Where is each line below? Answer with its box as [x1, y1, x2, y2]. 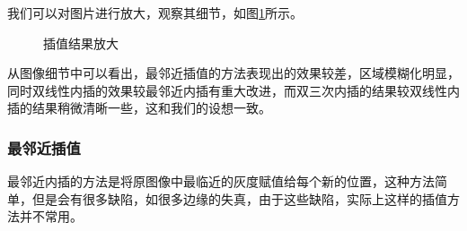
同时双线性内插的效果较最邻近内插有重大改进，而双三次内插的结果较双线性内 [7, 81, 460, 99]
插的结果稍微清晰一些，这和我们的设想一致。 [7, 98, 271, 117]
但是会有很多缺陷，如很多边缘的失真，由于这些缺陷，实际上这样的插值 [31, 189, 447, 208]
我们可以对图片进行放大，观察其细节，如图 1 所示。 [7, 4, 303, 21]
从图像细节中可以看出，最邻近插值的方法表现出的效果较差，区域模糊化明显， [7, 64, 460, 82]
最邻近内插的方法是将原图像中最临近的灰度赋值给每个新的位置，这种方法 [7, 172, 435, 191]
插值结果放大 [43, 33, 119, 52]
